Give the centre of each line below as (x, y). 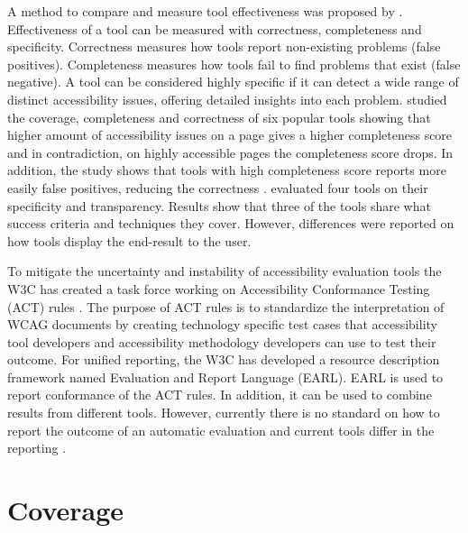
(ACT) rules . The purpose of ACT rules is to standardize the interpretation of (226, 306)
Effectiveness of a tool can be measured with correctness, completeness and (215, 28)
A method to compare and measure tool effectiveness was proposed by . (205, 11)
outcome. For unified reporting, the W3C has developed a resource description (224, 359)
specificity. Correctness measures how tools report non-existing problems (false (224, 46)
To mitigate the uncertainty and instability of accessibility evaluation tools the (225, 271)
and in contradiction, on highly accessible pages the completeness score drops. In (230, 152)
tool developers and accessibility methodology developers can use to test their (222, 341)
